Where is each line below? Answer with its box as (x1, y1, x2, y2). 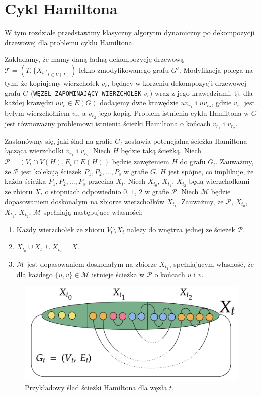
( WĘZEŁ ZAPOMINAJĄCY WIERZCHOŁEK (30, 87, 142, 98)
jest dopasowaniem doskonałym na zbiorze (27, 259, 157, 269)
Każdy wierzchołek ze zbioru (16, 224, 105, 234)
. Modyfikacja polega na (179, 64, 253, 75)
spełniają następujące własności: (43, 206, 143, 217)
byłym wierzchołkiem (5, 108, 70, 118)
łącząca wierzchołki (5, 145, 64, 156)
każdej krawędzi (5, 97, 53, 108)
